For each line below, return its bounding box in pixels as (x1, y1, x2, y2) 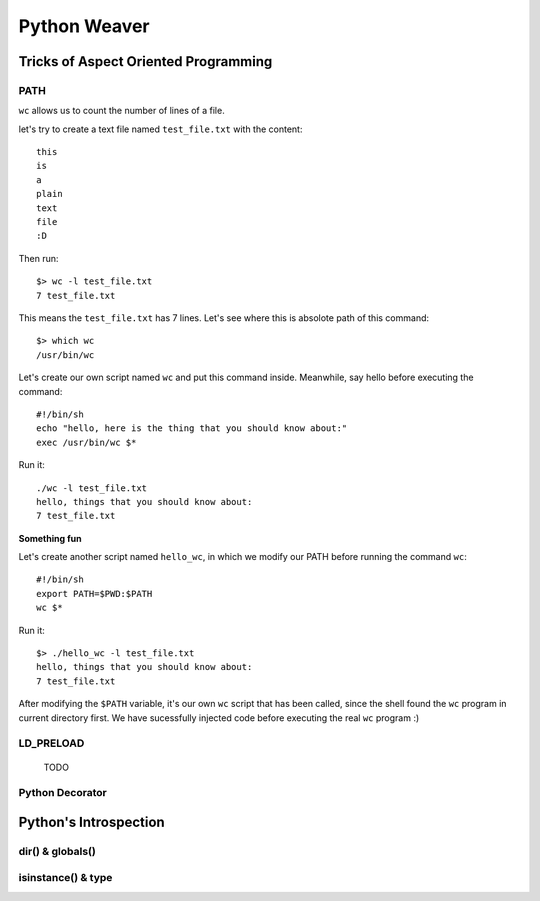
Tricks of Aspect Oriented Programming (18, 53, 273, 70)
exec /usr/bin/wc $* (36, 436, 137, 448)
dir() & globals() (18, 844, 97, 858)
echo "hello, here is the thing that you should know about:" (36, 423, 348, 434)
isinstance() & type (18, 871, 113, 885)
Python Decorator (18, 786, 107, 800)
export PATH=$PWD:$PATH (36, 588, 153, 599)
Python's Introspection (18, 813, 165, 830)
